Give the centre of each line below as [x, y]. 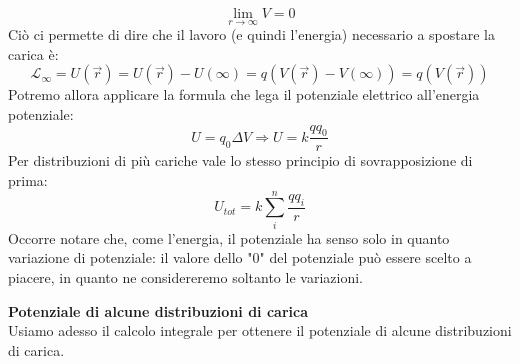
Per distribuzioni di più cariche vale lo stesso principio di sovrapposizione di [240, 160]
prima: [28, 180]
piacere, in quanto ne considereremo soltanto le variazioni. [185, 276]
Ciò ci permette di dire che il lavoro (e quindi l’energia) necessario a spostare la [252, 34]
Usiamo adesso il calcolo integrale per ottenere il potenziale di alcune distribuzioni [260, 330]
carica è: [33, 53]
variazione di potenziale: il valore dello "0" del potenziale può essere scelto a [240, 257]
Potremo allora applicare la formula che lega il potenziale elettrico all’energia [244, 94]
